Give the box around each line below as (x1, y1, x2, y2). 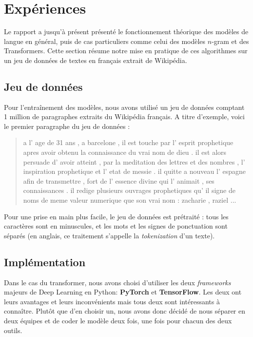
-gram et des (212, 36, 249, 46)
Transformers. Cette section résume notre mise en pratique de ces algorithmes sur (4, 45, 248, 56)
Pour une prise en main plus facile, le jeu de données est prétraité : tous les (4, 211, 229, 221)
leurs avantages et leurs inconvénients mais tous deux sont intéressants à (4, 296, 220, 306)
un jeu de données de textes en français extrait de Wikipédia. (4, 55, 187, 65)
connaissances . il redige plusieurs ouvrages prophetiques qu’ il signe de (23, 185, 235, 195)
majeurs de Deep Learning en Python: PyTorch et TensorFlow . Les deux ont (4, 287, 242, 297)
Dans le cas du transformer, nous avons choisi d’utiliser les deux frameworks (4, 277, 231, 287)
